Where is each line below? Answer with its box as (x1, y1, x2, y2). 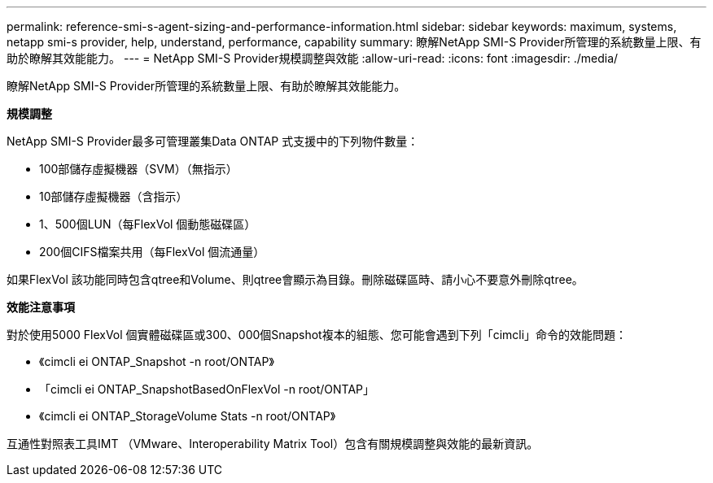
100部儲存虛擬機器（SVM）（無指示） (39, 162, 238, 176)
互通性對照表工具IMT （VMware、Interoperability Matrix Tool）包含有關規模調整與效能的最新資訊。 (7, 437, 539, 450)
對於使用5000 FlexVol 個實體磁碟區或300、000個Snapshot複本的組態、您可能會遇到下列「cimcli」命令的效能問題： (7, 328, 628, 342)
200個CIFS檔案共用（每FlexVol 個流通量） (39, 245, 265, 259)
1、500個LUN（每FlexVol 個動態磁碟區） (39, 217, 256, 231)
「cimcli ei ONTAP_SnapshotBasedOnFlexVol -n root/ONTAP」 (39, 382, 375, 396)
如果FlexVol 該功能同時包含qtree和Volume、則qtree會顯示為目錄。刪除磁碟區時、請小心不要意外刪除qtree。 (7, 272, 584, 286)
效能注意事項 (7, 300, 75, 314)
